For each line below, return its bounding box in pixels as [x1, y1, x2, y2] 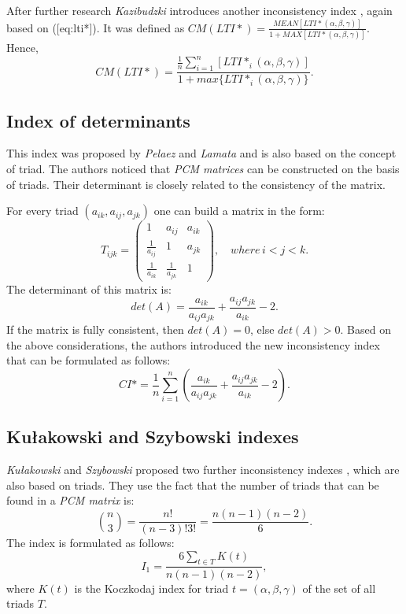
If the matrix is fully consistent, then [6, 321, 184, 338]
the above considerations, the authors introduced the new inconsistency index [6, 336, 380, 353]
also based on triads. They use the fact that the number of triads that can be [6, 476, 379, 493]
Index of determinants [6, 108, 190, 132]
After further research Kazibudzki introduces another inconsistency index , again [6, 2, 393, 18]
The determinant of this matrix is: [6, 280, 172, 297]
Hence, [6, 39, 39, 56]
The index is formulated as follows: [6, 534, 175, 551]
